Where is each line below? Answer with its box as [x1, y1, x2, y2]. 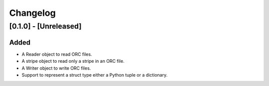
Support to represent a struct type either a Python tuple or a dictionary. [21, 72, 168, 78]
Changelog [9, 7, 56, 18]
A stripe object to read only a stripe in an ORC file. [21, 58, 125, 64]
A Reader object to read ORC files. [21, 51, 92, 57]
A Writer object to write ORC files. [21, 65, 91, 71]
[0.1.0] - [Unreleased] [9, 22, 82, 31]
